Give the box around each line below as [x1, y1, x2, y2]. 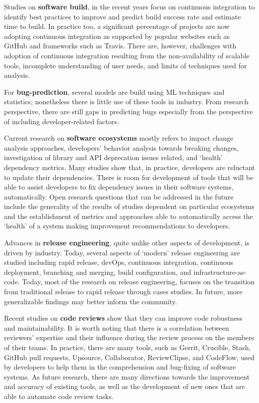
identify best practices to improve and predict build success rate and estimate [4, 11, 241, 21]
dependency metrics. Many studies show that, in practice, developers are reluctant [4, 162, 255, 172]
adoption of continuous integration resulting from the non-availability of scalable [4, 50, 250, 60]
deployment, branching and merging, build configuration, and [4, 266, 191, 277]
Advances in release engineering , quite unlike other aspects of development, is [4, 237, 250, 248]
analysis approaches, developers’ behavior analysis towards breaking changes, [4, 142, 239, 153]
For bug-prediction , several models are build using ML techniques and [4, 86, 225, 97]
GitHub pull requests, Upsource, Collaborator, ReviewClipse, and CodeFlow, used [4, 352, 255, 362]
